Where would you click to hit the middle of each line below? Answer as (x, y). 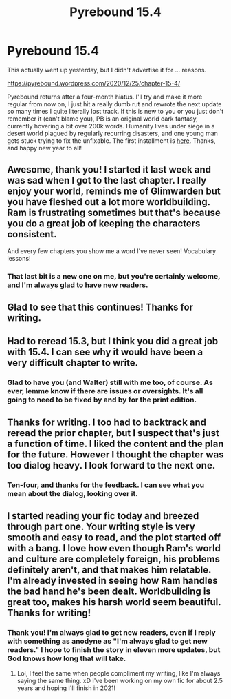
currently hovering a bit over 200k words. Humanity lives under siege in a (111, 126)
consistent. (32, 234)
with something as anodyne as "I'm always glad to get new (107, 641)
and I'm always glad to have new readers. (78, 285)
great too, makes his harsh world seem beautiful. (114, 602)
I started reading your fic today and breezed (103, 516)
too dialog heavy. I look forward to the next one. (111, 465)
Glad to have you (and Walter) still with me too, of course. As (110, 382)
